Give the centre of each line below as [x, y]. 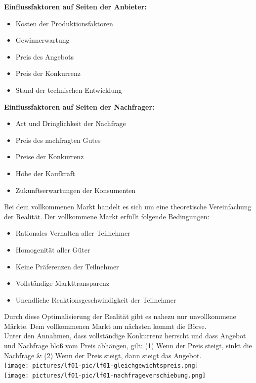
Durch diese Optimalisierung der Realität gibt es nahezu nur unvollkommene [120, 316]
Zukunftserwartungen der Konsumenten [76, 190]
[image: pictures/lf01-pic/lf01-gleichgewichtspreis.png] [101, 366]
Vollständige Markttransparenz [63, 283]
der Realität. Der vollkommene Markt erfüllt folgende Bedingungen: [107, 216]
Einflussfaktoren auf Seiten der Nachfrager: [79, 106]
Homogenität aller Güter [53, 249]
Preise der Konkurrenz [50, 157]
